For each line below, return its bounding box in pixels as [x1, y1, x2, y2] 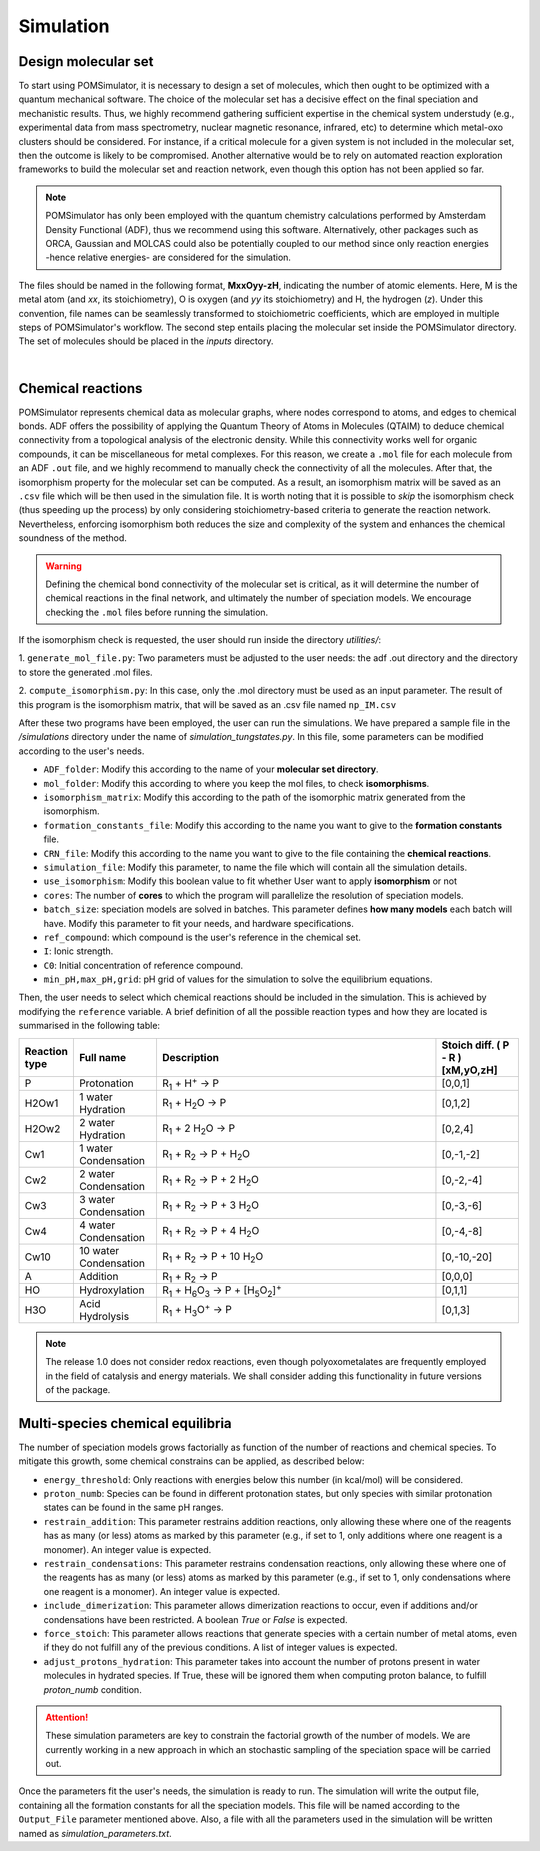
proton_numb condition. [43, 1683, 142, 1695]
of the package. [45, 1383, 111, 1395]
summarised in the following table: [18, 1020, 160, 1032]
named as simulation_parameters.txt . [18, 1827, 172, 1839]
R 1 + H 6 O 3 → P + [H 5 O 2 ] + [161, 1281, 282, 1299]
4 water [78, 1218, 116, 1232]
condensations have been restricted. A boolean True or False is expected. [43, 1613, 349, 1625]
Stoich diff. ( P [441, 1038, 510, 1052]
